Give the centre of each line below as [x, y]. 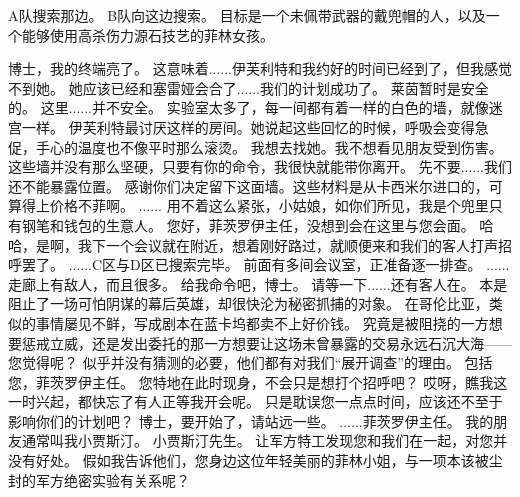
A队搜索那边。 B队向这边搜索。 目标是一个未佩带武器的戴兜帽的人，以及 [247, 15]
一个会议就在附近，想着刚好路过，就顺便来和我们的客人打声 [301, 244]
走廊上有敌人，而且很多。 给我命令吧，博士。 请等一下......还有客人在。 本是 [258, 283]
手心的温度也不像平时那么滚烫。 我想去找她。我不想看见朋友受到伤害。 [269, 146]
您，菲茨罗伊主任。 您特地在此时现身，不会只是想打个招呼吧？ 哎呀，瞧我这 [258, 381]
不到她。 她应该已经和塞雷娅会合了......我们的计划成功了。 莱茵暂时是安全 [248, 87]
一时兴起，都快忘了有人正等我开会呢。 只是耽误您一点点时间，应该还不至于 [255, 401]
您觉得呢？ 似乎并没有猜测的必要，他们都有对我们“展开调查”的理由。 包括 [250, 362]
